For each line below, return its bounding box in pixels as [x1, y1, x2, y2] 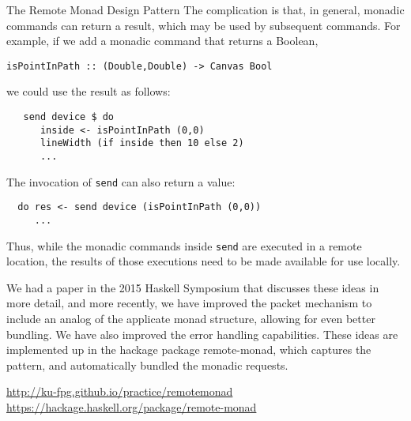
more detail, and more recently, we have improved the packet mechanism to [6, 295, 372, 311]
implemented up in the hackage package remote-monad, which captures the [6, 341, 371, 358]
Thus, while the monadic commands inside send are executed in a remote [6, 237, 362, 254]
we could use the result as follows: [6, 83, 171, 100]
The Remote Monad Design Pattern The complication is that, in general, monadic [6, 2, 405, 17]
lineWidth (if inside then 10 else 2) [40, 137, 244, 149]
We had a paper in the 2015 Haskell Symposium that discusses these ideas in [6, 279, 379, 295]
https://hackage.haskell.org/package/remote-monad [6, 399, 257, 415]
